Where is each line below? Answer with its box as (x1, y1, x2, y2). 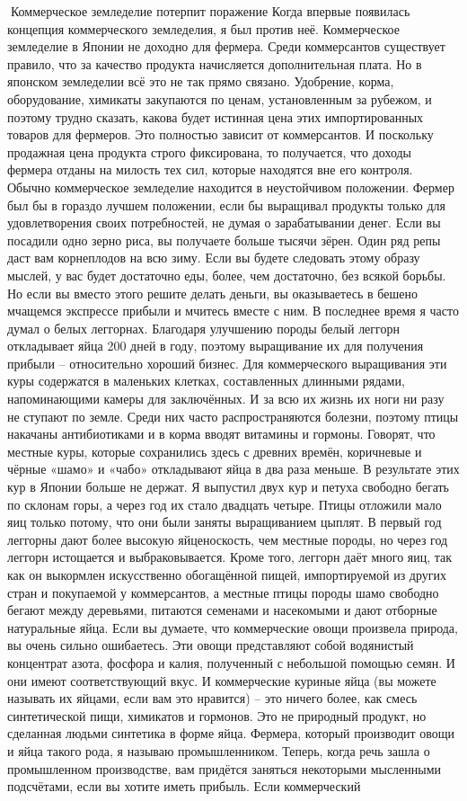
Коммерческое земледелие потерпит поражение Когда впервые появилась (10, 2, 410, 20)
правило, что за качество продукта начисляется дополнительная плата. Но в (7, 54, 422, 73)
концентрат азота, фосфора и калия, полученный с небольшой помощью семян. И (7, 653, 455, 672)
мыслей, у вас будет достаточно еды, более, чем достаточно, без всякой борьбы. (7, 265, 446, 284)
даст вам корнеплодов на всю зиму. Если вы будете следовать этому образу (7, 248, 420, 267)
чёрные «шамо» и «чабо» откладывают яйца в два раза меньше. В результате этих (7, 459, 460, 478)
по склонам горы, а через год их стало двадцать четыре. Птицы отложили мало (7, 494, 442, 513)
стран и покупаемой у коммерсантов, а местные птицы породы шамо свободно (7, 583, 439, 601)
